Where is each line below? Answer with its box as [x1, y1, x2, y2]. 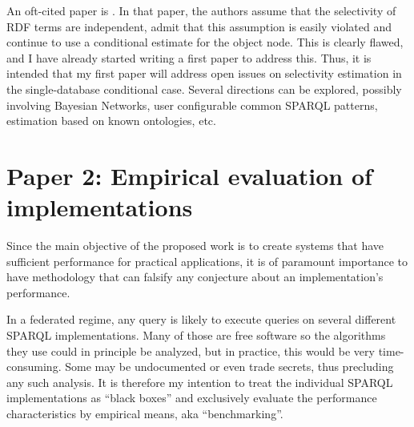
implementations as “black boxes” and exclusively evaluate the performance [6, 389, 377, 406]
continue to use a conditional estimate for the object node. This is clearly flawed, [6, 34, 404, 50]
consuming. [6, 358, 62, 375]
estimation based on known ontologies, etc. [6, 112, 216, 129]
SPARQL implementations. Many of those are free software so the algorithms [6, 327, 386, 344]
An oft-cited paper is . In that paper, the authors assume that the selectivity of [6, 2, 396, 18]
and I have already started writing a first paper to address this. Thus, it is [6, 49, 372, 66]
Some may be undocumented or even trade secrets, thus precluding [65, 358, 394, 375]
